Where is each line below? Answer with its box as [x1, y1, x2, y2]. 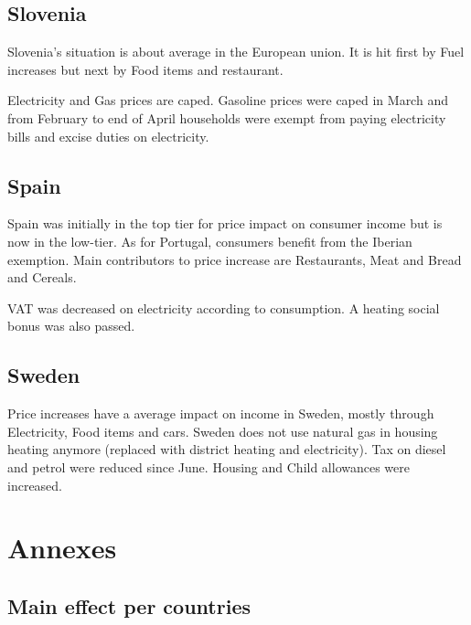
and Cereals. [7, 268, 77, 287]
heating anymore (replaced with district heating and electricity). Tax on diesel [7, 440, 446, 459]
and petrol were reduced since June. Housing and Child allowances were [7, 457, 411, 476]
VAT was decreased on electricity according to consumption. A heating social [7, 298, 440, 317]
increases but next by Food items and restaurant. [7, 59, 284, 79]
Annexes [7, 529, 117, 567]
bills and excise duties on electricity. [7, 126, 209, 145]
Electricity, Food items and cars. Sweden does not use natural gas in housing [7, 421, 438, 440]
